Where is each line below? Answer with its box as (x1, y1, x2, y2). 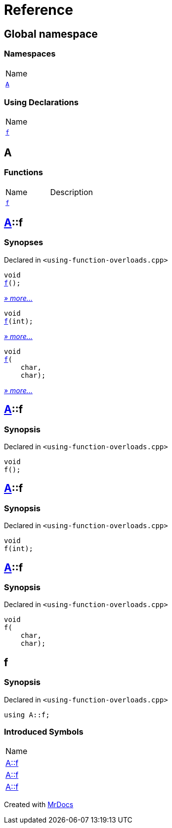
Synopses (4, 237, 43, 248)
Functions (4, 167, 43, 178)
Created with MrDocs (4, 800, 74, 809)
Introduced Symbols (4, 726, 84, 737)
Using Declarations (4, 97, 79, 107)
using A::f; (4, 710, 50, 719)
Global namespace (4, 27, 98, 40)
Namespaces (4, 49, 56, 59)
